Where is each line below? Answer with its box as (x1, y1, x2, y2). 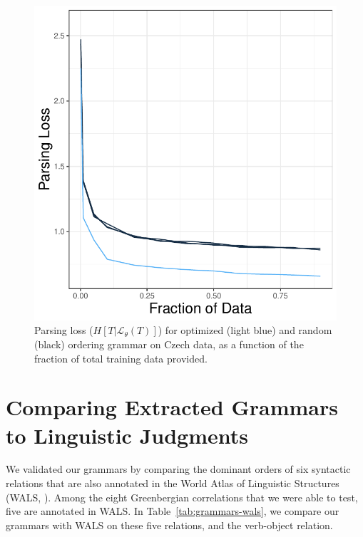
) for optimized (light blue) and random (158, 323, 332, 338)
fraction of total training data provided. (34, 350, 208, 365)
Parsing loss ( (34, 323, 93, 338)
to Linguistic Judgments (6, 420, 248, 449)
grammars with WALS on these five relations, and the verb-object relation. (6, 517, 333, 532)
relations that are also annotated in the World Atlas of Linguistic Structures (6, 476, 339, 491)
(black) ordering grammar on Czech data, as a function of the (34, 336, 304, 351)
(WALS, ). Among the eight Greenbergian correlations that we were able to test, (6, 489, 358, 504)
